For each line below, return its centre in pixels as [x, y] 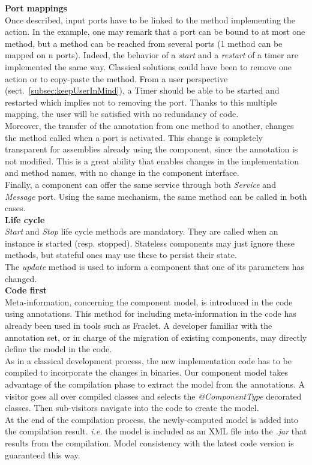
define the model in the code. [58, 349]
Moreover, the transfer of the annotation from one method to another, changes [149, 125]
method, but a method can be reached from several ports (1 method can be [144, 43]
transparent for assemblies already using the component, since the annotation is [151, 149]
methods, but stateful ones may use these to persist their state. [121, 255]
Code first [26, 290]
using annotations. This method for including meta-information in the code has [151, 313]
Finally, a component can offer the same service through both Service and [140, 184]
